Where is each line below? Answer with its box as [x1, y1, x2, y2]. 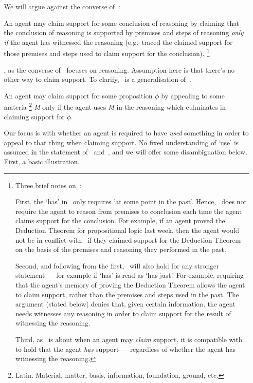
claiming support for [4, 111, 65, 121]
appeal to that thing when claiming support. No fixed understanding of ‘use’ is [4, 137, 239, 147]
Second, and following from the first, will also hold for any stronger [15, 260, 219, 270]
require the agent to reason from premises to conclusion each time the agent [15, 206, 242, 216]
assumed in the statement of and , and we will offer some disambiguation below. [4, 147, 248, 157]
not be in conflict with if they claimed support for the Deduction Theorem [15, 234, 241, 245]
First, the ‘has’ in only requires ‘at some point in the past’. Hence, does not [15, 196, 247, 207]
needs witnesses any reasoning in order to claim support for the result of [15, 308, 231, 318]
